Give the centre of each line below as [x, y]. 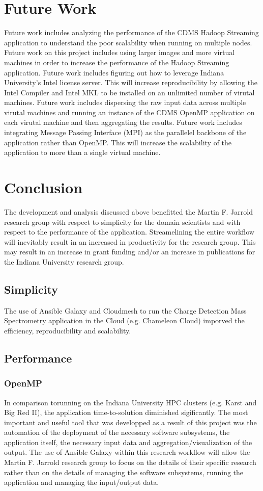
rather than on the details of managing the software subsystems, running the [124, 472]
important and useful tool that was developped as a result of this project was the [130, 422]
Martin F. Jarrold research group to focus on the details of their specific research [130, 462]
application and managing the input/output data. [82, 482]
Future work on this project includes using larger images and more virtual [120, 52]
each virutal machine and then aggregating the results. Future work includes [123, 122]
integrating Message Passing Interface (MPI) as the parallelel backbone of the [125, 132]
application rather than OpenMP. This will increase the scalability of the [118, 142]
